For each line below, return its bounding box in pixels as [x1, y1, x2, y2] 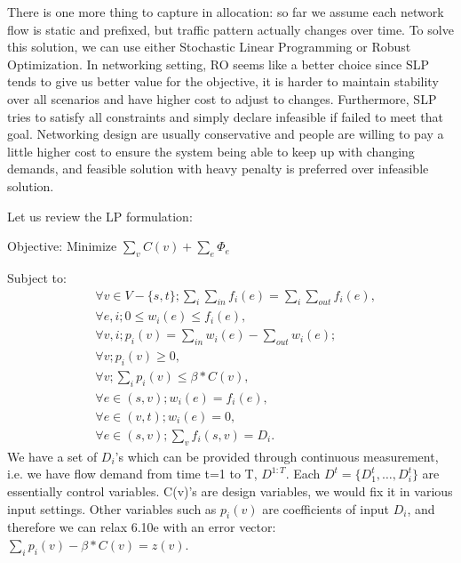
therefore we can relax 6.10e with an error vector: [7, 518, 276, 536]
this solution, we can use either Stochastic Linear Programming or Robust [7, 37, 411, 56]
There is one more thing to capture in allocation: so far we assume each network [7, 3, 444, 20]
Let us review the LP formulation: [7, 206, 193, 225]
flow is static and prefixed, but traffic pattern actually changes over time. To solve [7, 20, 454, 38]
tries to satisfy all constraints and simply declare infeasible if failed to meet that [7, 107, 444, 125]
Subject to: [7, 268, 67, 286]
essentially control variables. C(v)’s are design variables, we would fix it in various [7, 481, 453, 500]
